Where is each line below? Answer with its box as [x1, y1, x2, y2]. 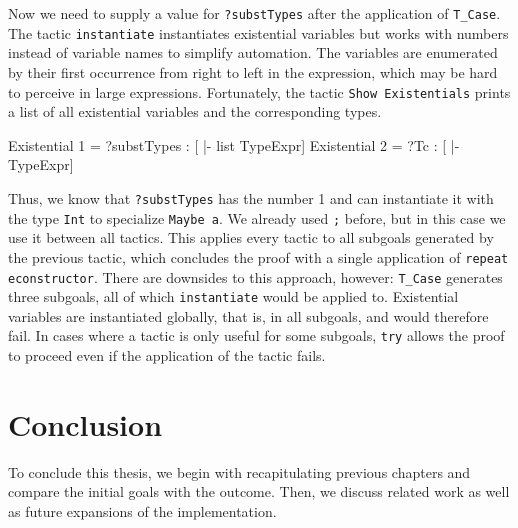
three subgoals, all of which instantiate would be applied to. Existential [8, 286, 459, 307]
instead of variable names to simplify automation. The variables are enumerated [8, 42, 498, 63]
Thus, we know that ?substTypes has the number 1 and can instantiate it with [8, 187, 494, 208]
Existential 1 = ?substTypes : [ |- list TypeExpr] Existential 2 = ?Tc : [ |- [8, 134, 460, 155]
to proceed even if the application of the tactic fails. [8, 345, 326, 366]
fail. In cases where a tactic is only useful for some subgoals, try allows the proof [8, 325, 505, 346]
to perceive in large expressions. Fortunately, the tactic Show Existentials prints [8, 81, 511, 102]
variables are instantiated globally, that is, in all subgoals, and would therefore [8, 305, 489, 326]
